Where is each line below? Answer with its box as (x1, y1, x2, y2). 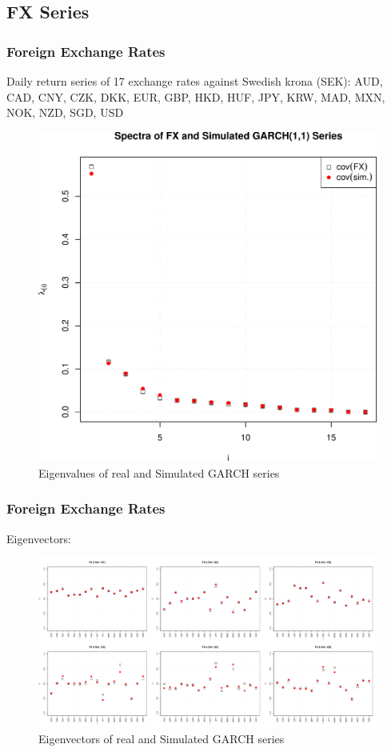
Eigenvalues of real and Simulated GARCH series (38, 464, 280, 481)
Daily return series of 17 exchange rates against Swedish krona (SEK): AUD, (6, 73, 383, 89)
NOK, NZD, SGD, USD (6, 104, 124, 121)
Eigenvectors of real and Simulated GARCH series (38, 730, 285, 746)
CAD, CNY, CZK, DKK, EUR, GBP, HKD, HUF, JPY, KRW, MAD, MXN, (6, 88, 385, 105)
